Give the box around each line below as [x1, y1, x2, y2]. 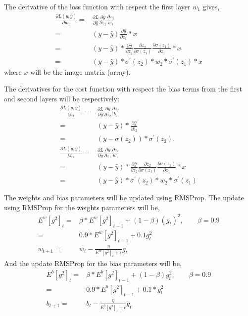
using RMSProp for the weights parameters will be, [4, 202, 160, 212]
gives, [202, 1, 220, 11]
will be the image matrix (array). [30, 67, 131, 77]
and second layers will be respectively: [4, 93, 119, 103]
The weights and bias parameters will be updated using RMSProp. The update [4, 192, 244, 203]
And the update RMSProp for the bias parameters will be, [4, 258, 182, 269]
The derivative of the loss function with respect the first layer [4, 1, 191, 11]
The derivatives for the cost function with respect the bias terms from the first [4, 83, 242, 93]
